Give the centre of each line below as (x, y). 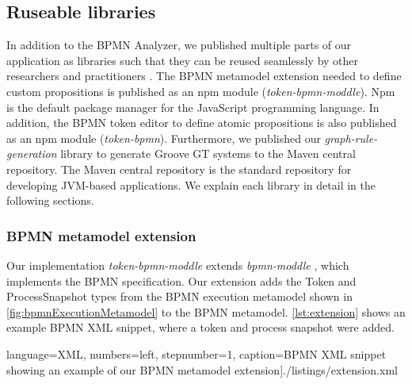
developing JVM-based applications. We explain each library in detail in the (191, 184)
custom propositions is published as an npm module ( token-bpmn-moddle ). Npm (201, 91)
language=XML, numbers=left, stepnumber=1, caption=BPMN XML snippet (196, 353)
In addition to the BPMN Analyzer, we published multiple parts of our (179, 45)
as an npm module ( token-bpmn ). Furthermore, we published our (164, 138)
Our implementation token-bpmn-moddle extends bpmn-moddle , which (178, 265)
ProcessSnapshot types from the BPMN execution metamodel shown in (179, 296)
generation (32, 154)
